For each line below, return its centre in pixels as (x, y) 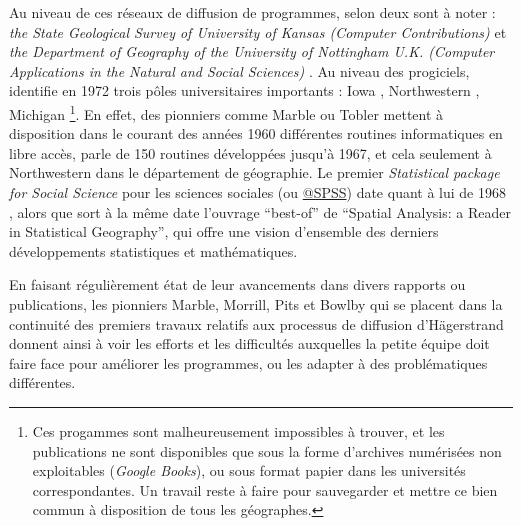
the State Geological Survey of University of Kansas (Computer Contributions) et (258, 31)
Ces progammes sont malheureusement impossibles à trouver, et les (238, 430)
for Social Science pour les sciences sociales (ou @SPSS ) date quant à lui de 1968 (257, 192)
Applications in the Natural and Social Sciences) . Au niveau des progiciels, (239, 70)
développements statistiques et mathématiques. (153, 250)
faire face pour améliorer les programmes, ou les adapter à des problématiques (248, 362)
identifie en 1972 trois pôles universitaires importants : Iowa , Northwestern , (244, 90)
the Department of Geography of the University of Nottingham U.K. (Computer (252, 51)
